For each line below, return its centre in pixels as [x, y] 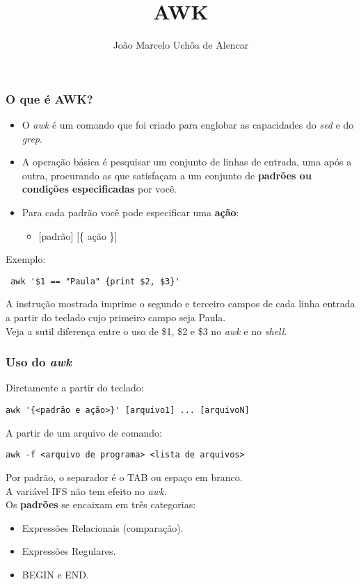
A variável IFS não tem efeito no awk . [86, 490]
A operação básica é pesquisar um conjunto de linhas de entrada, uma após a [187, 162]
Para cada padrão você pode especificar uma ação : [130, 212]
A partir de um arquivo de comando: [84, 432]
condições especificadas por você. [99, 189]
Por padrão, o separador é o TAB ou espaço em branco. [124, 477]
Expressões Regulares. [69, 551]
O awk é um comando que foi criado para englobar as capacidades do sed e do [188, 125]
